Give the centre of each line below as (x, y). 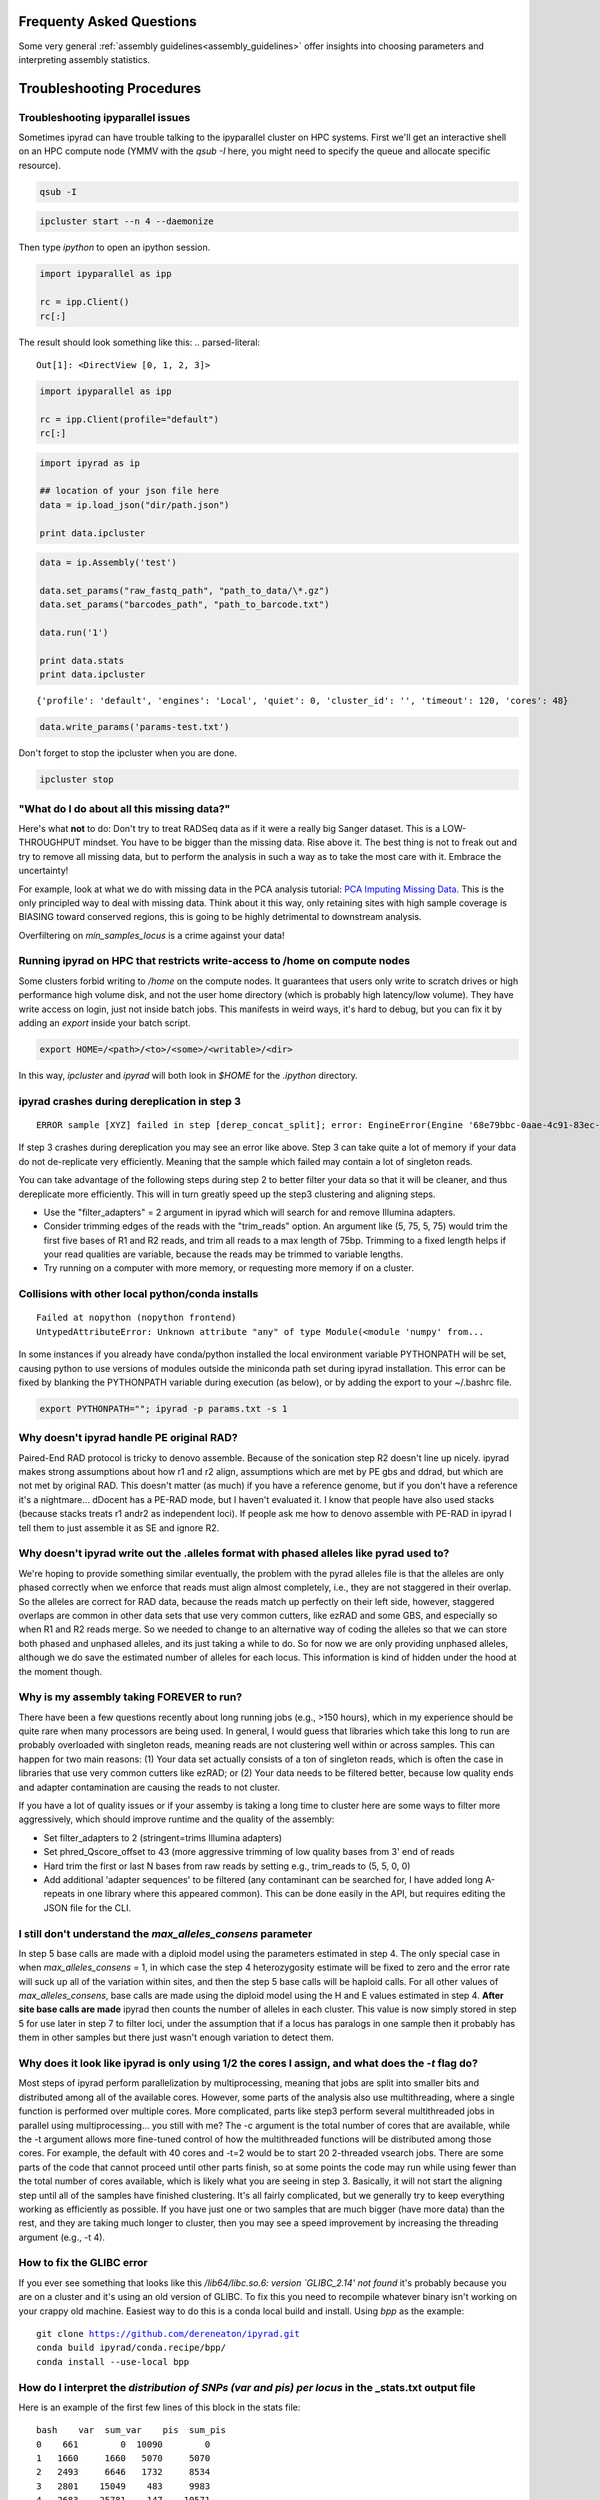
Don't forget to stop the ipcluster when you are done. (128, 753)
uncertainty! (43, 871)
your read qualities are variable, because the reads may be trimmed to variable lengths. (223, 1254)
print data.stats (82, 660)
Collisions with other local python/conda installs (138, 1294)
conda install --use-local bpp (113, 2361)
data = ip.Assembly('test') (108, 563)
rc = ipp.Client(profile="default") (129, 419)
